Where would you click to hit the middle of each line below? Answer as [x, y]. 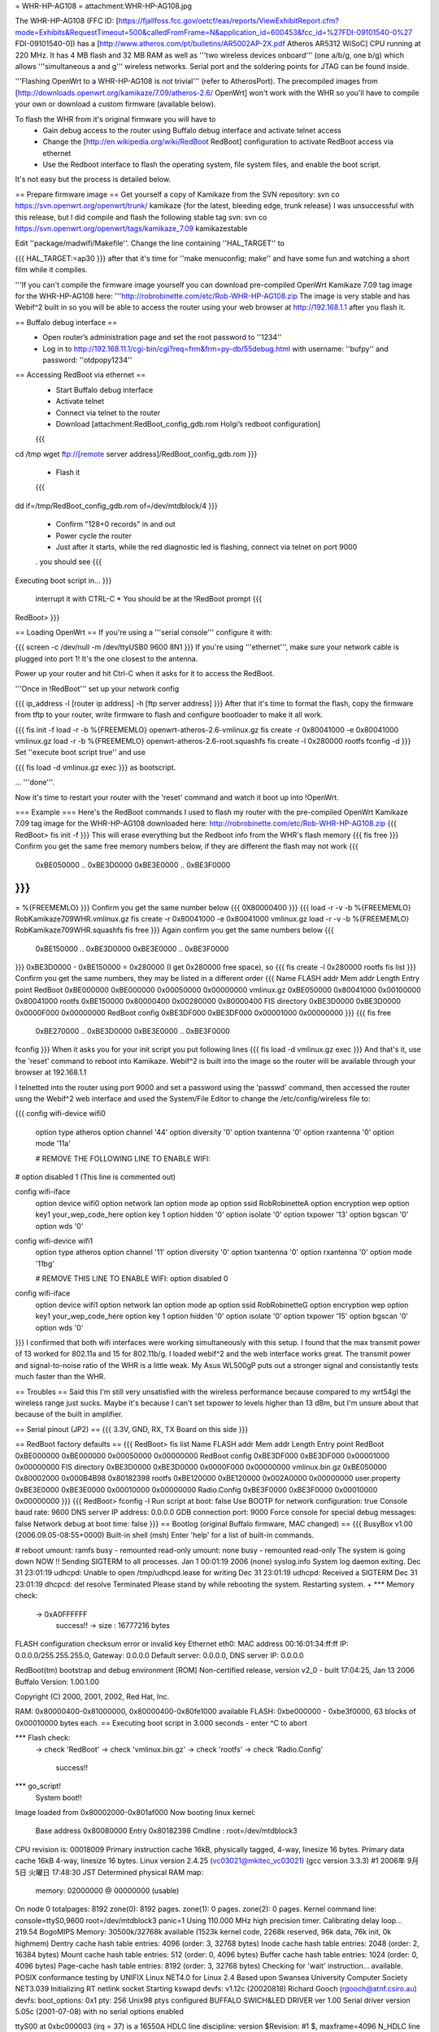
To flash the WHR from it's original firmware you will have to [115, 119]
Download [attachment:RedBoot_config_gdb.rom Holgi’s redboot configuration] [188, 423]
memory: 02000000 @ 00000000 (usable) [107, 1891]
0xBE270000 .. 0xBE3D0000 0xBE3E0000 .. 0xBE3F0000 [133, 1031]
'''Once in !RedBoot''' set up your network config [97, 688]
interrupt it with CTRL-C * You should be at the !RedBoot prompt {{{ [149, 599]
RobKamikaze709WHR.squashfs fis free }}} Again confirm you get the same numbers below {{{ [174, 930]
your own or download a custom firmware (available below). [115, 104]
